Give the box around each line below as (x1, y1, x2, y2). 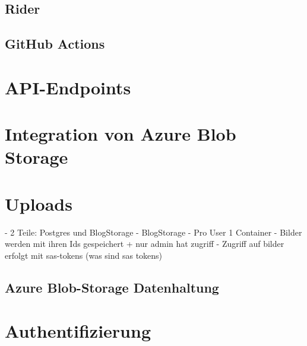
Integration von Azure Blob (5, 122, 236, 146)
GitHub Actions (5, 34, 105, 53)
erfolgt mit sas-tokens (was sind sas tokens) (5, 249, 163, 261)
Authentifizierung (5, 319, 151, 343)
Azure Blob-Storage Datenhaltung (5, 278, 219, 296)
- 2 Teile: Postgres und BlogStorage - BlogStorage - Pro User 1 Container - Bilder (5, 226, 302, 238)
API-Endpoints (5, 75, 131, 99)
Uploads (5, 191, 72, 215)
